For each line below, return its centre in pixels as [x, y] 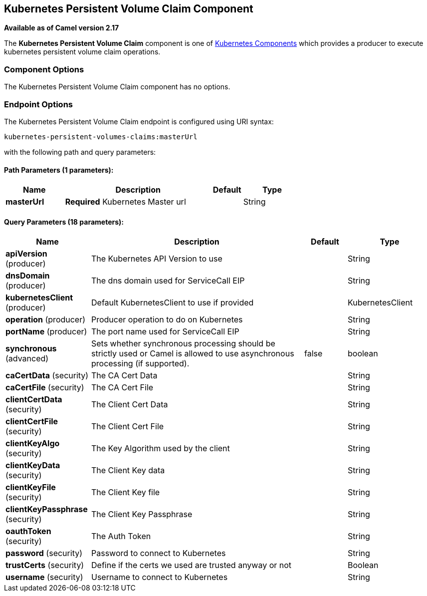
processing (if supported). [140, 364]
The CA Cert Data [124, 376]
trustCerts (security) [45, 565]
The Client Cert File [128, 427]
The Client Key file [126, 492]
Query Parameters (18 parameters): [64, 222]
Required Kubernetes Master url [125, 202]
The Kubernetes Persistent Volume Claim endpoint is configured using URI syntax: [139, 121]
